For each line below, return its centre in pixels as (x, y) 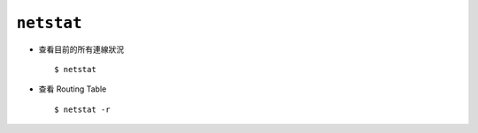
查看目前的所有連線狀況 (81, 49)
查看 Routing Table (73, 89)
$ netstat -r (82, 109)
